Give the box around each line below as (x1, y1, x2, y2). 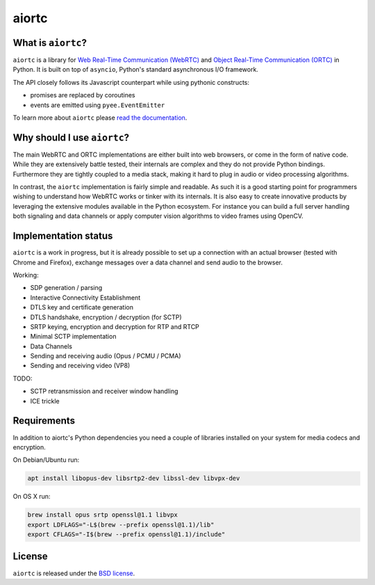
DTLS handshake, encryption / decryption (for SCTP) (30, 313, 182, 321)
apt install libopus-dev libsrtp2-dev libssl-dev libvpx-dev (27, 474, 240, 483)
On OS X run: (12, 492, 51, 501)
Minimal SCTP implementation (30, 332, 117, 341)
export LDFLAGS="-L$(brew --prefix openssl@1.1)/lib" (27, 520, 215, 529)
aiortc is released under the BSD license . (12, 569, 135, 577)
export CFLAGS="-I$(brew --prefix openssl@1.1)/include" (27, 531, 226, 538)
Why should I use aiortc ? (12, 131, 130, 143)
